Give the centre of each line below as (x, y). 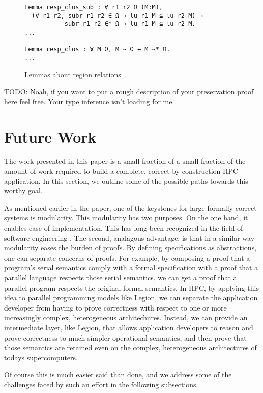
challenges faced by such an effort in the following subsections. (101, 384)
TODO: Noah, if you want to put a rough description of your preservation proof (129, 91)
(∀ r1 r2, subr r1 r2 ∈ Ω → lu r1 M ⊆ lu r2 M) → (117, 16)
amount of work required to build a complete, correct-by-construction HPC (121, 171)
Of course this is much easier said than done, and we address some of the (118, 374)
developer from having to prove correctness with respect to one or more (115, 307)
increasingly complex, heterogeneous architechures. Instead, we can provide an (126, 317)
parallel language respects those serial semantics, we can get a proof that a (121, 278)
